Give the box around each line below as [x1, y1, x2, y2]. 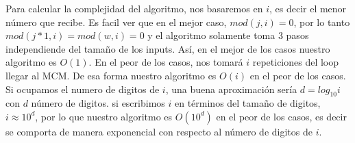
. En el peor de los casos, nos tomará [88, 55, 243, 69]
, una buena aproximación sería [165, 81, 297, 96]
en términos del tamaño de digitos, [174, 96, 321, 110]
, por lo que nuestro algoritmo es [35, 109, 173, 123]
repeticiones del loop [252, 55, 339, 69]
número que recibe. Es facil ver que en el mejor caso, [5, 14, 227, 29]
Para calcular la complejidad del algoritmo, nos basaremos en [5, 1, 263, 15]
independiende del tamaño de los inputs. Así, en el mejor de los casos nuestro [5, 41, 330, 55]
